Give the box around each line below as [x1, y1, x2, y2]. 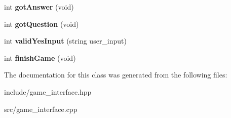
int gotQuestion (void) [4, 18, 79, 29]
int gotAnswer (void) [4, 2, 74, 12]
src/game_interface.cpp [4, 103, 78, 114]
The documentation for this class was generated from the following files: [4, 69, 227, 80]
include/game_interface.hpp [4, 86, 92, 97]
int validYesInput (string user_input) [4, 35, 127, 46]
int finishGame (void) [4, 52, 76, 63]
